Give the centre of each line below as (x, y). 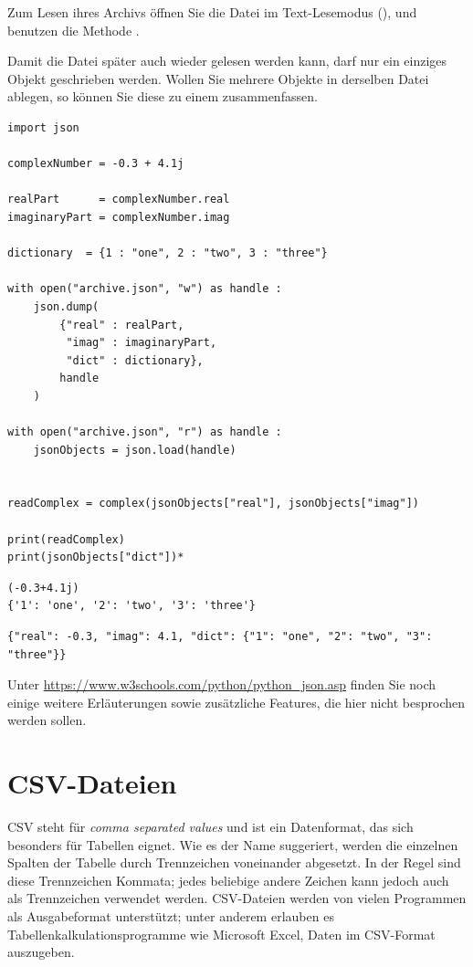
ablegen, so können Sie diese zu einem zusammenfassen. (163, 96)
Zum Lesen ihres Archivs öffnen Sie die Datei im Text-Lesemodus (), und (212, 12)
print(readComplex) (66, 539)
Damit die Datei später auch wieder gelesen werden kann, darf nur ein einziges (227, 61)
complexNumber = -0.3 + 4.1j (96, 164)
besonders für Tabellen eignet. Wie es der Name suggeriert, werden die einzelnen (233, 844)
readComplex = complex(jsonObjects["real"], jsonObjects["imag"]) (214, 504)
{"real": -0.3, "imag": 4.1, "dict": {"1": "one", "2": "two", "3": (220, 636)
